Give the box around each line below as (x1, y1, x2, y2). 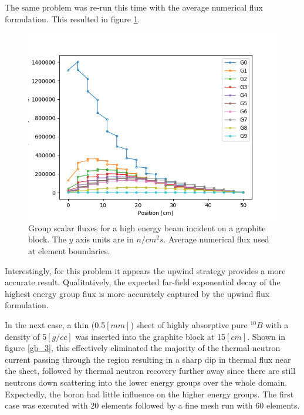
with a (265, 318, 289, 330)
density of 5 (5, 330, 47, 342)
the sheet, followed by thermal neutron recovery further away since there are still (5, 365, 296, 377)
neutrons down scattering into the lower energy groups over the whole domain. (5, 376, 288, 388)
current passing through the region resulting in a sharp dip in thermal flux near (5, 353, 291, 365)
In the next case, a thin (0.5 (5, 318, 106, 330)
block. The (28, 233, 66, 245)
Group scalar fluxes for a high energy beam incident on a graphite (28, 221, 266, 234)
